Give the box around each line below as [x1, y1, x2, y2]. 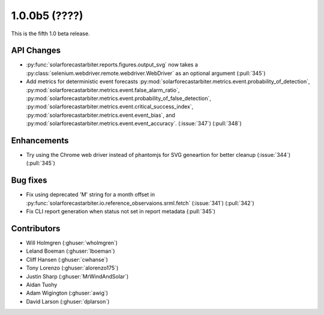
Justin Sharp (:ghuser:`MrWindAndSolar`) [26, 272, 129, 280]
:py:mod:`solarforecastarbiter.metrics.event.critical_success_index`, [26, 103, 194, 110]
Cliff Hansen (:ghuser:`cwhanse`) [26, 256, 108, 263]
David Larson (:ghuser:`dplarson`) [26, 298, 110, 305]
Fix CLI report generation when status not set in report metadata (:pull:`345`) [26, 208, 216, 215]
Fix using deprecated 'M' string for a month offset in [26, 191, 155, 198]
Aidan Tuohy [26, 281, 58, 289]
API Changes [11, 46, 61, 56]
